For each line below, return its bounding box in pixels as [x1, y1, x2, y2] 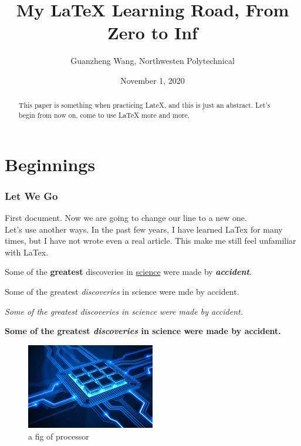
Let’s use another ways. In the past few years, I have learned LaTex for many [5, 223, 283, 235]
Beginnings [5, 152, 96, 176]
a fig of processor [28, 430, 89, 442]
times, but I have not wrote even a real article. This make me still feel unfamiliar [5, 234, 296, 247]
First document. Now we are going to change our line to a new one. [5, 212, 247, 224]
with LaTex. [5, 246, 49, 258]
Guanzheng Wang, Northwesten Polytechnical [70, 55, 235, 67]
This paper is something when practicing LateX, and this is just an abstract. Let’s [18, 100, 270, 110]
